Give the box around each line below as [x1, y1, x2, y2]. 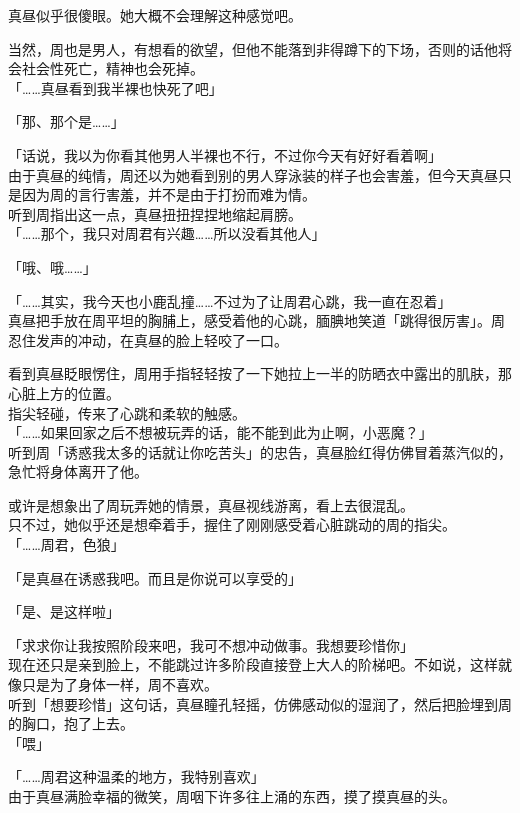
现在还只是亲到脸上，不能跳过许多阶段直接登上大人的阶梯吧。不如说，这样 [8, 654, 498, 675]
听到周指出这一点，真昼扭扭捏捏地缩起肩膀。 [8, 203, 302, 224]
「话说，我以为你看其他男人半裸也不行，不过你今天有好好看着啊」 [8, 144, 442, 165]
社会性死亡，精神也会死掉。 [21, 58, 204, 79]
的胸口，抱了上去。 [8, 713, 134, 734]
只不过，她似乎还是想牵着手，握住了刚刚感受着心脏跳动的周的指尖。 [8, 514, 456, 535]
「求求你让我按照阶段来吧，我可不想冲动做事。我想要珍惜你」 [8, 634, 414, 655]
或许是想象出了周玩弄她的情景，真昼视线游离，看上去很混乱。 [8, 494, 414, 515]
